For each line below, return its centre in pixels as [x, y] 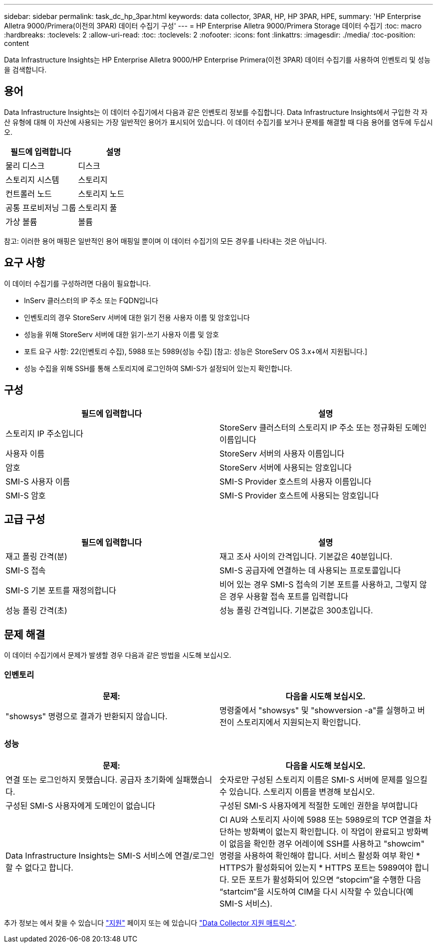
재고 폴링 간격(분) [36, 557]
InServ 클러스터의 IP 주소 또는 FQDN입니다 [91, 300]
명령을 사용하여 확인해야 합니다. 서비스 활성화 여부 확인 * [320, 855]
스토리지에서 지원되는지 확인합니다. [299, 722]
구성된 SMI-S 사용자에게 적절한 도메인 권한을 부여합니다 [319, 805]
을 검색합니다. [25, 70]
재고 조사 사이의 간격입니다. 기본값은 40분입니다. [306, 557]
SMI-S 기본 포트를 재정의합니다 [61, 591]
